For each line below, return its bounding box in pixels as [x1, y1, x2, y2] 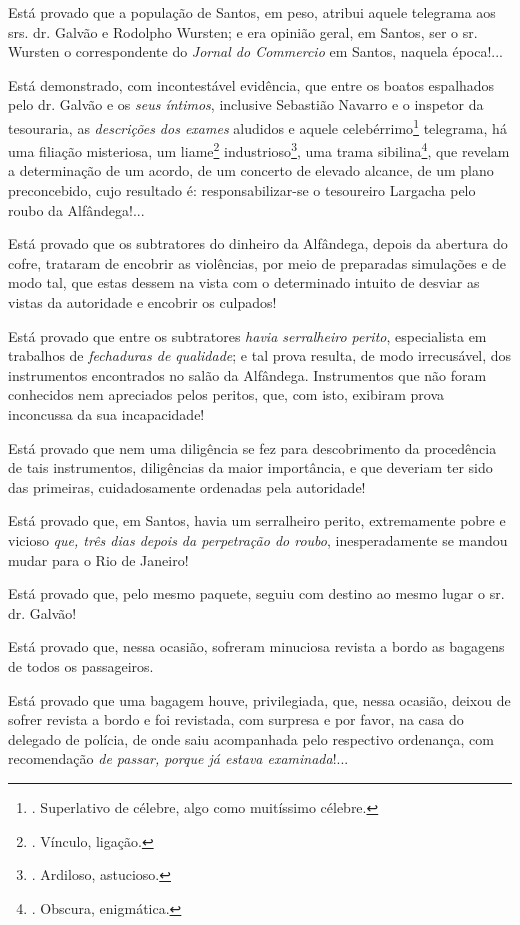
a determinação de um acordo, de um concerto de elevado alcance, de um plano [8, 160, 494, 181]
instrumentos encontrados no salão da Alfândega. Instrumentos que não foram [8, 364, 487, 385]
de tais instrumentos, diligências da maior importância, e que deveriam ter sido [8, 457, 493, 478]
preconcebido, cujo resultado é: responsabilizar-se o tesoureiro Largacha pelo [8, 180, 476, 201]
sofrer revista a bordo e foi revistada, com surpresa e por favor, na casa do [8, 709, 464, 730]
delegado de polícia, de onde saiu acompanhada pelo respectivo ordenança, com [8, 728, 494, 749]
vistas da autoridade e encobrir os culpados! [8, 292, 277, 313]
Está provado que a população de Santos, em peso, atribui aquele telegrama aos [8, 2, 496, 22]
